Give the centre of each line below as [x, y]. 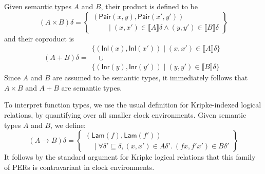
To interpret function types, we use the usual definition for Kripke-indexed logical [133, 105]
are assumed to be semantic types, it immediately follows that [150, 78]
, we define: [68, 125]
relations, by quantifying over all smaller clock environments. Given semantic [125, 115]
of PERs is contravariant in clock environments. [79, 167]
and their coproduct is [39, 38]
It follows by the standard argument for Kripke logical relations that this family [130, 157]
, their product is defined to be [149, 6]
